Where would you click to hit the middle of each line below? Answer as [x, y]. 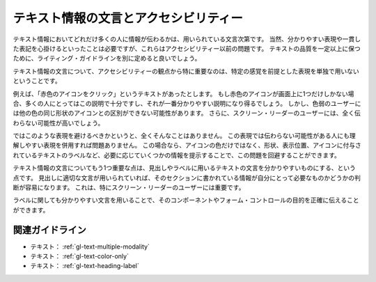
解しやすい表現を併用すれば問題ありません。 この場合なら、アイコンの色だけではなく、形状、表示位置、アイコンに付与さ [187, 146]
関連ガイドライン [49, 230]
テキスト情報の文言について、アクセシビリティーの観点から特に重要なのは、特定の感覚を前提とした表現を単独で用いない [186, 71]
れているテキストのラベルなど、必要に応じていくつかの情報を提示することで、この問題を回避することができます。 [177, 155]
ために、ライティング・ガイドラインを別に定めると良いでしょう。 [107, 58]
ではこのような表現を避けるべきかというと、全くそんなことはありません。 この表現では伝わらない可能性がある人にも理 [184, 136]
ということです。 [37, 81]
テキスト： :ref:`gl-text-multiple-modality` [90, 246]
